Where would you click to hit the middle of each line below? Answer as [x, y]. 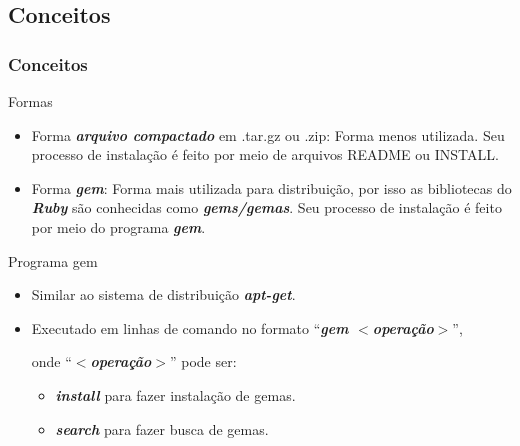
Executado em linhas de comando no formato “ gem [190, 327]
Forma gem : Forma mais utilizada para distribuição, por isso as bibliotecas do [271, 187]
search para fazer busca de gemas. [162, 428]
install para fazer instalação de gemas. [175, 394]
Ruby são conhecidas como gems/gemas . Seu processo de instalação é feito [266, 207]
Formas [30, 101]
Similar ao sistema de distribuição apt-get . [163, 294]
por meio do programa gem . [118, 226]
